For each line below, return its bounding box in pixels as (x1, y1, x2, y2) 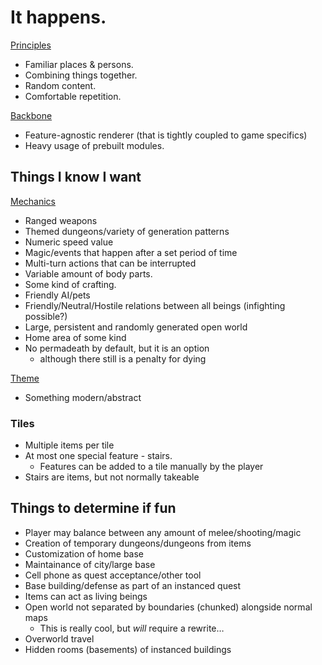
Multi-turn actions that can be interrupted (24, 257, 197, 269)
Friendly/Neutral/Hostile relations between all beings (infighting (24, 299, 286, 311)
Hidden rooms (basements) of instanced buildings (24, 643, 232, 655)
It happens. (10, 6, 107, 29)
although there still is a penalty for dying (39, 352, 207, 365)
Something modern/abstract (24, 391, 142, 403)
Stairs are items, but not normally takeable (24, 471, 200, 483)
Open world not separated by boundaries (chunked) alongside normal (24, 601, 313, 613)
